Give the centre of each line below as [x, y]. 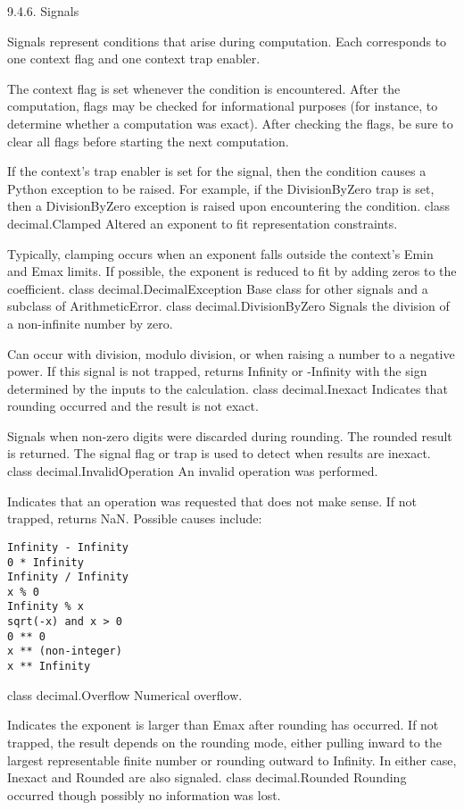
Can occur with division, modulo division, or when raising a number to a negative [231, 353]
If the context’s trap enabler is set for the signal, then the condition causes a [217, 171]
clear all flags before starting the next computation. [148, 141]
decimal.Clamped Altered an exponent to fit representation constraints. [203, 223]
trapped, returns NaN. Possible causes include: [135, 518]
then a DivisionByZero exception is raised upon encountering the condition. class [228, 206]
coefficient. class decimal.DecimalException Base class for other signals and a [218, 288]
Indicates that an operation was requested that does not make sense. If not [212, 501]
